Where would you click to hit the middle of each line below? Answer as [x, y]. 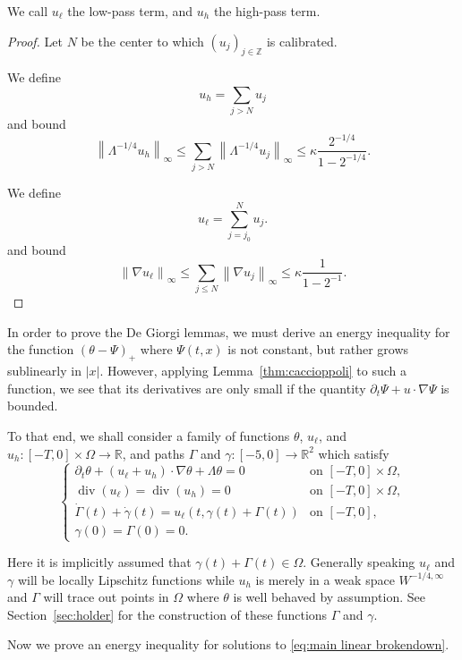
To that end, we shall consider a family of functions [149, 436]
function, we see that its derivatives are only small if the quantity [187, 388]
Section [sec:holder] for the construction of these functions [167, 614]
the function [41, 349]
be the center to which [142, 41]
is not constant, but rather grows [318, 349]
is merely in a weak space [325, 579]
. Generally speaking [359, 562]
